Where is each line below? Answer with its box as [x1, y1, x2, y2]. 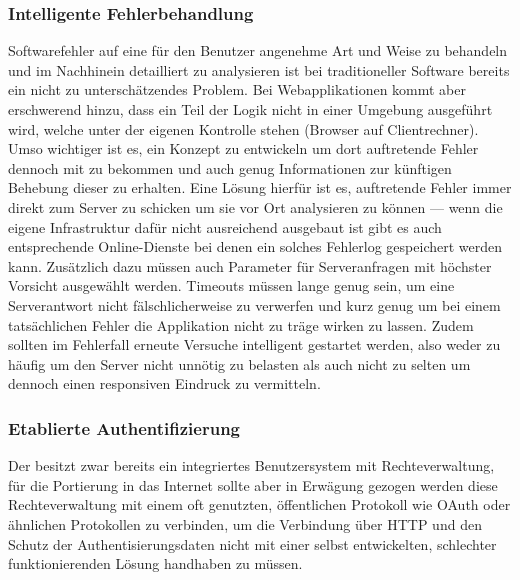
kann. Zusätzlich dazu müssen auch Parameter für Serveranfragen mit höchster [8, 255, 492, 276]
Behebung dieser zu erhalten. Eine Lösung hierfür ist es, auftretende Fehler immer [8, 177, 512, 198]
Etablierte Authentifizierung [8, 415, 241, 440]
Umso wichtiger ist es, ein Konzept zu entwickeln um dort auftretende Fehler [8, 138, 479, 159]
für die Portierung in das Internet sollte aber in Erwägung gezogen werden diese [8, 474, 498, 495]
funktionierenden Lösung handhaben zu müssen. [8, 553, 303, 574]
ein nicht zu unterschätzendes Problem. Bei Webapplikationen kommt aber [8, 79, 466, 100]
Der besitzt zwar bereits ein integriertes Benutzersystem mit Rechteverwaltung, [8, 455, 495, 476]
